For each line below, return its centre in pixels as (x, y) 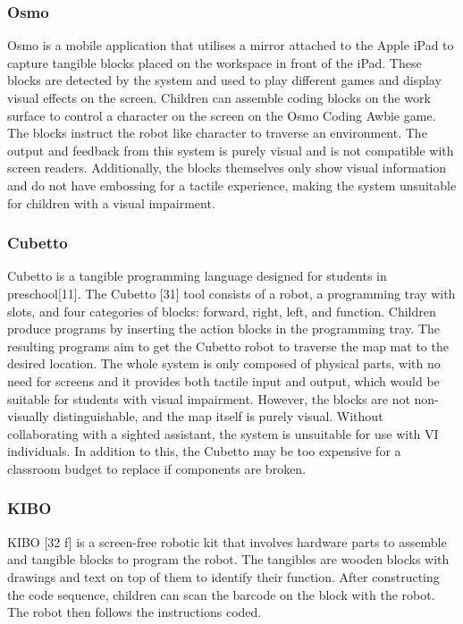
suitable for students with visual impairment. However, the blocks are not (209, 398)
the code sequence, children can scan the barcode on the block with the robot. (221, 594)
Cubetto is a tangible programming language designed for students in (197, 276)
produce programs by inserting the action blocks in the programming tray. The (223, 329)
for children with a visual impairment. (111, 202)
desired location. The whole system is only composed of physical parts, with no (224, 363)
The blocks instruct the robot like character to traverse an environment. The (217, 133)
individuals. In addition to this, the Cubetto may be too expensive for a (204, 451)
